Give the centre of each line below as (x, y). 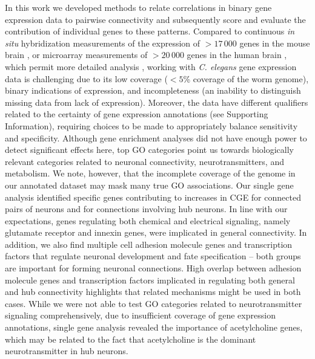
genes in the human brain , (237, 55)
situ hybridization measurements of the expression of (103, 43)
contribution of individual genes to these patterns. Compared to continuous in (150, 31)
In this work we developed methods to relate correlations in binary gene (138, 7)
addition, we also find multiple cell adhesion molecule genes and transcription (149, 244)
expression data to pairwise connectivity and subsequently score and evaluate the (155, 19)
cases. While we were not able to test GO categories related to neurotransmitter (154, 303)
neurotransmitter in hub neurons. (67, 351)
